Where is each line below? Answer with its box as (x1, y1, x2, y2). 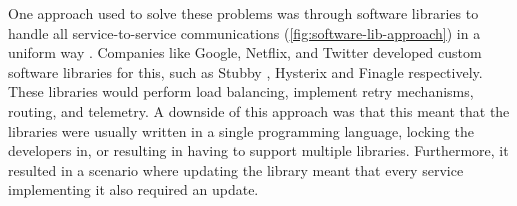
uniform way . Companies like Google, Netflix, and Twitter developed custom (8, 42, 482, 63)
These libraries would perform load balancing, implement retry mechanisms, (8, 81, 474, 102)
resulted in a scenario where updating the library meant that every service (8, 159, 464, 180)
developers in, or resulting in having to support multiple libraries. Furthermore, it (8, 140, 509, 161)
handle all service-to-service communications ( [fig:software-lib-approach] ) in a (8, 22, 481, 43)
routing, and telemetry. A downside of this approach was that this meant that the (8, 100, 510, 121)
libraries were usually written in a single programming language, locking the (8, 120, 474, 141)
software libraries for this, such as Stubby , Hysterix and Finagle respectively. (8, 61, 483, 82)
